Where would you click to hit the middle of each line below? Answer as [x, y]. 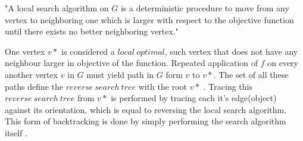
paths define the [34, 86]
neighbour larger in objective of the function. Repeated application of [132, 63]
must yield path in [120, 74]
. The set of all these [251, 74]
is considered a [88, 51]
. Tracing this [228, 86]
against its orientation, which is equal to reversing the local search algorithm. [146, 109]
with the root [163, 86]
